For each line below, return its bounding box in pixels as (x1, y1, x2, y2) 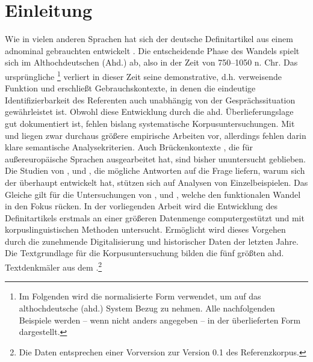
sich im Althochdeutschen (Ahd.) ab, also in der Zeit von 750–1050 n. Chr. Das (5, 56, 298, 69)
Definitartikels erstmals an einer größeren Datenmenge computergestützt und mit (5, 211, 305, 224)
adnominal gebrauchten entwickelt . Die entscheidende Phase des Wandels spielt (5, 44, 300, 57)
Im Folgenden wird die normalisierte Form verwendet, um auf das (19, 290, 261, 302)
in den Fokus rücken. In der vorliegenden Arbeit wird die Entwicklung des (5, 200, 278, 212)
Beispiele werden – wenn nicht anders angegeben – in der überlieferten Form (19, 313, 301, 326)
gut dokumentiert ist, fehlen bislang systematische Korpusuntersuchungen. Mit (5, 117, 295, 129)
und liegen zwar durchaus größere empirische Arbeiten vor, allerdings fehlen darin (5, 129, 306, 141)
